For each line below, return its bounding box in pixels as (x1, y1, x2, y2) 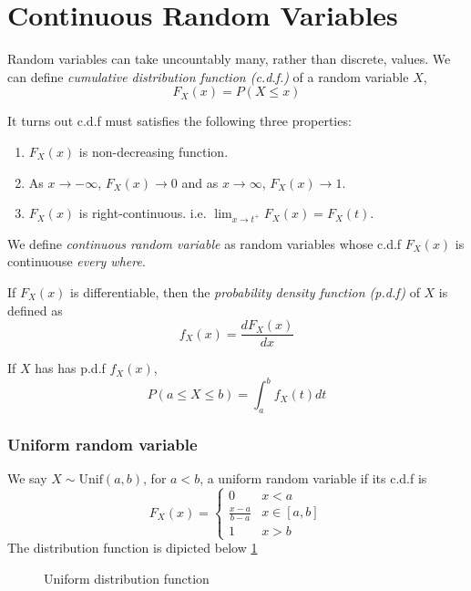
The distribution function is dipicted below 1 (7, 538, 258, 557)
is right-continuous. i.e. (78, 203, 207, 223)
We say (7, 469, 47, 488)
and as (181, 172, 219, 192)
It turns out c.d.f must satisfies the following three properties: (7, 111, 352, 130)
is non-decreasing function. (78, 141, 229, 161)
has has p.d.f (35, 358, 106, 378)
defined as (7, 300, 63, 319)
